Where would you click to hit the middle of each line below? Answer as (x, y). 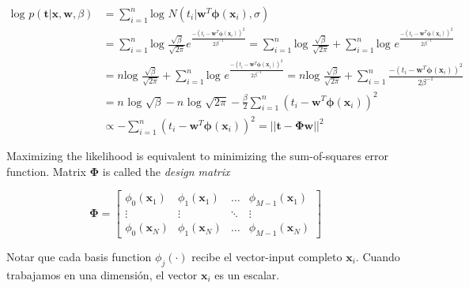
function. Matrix (46, 171)
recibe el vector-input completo (267, 256)
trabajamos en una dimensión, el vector (102, 274)
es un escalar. (247, 274)
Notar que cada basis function (79, 256)
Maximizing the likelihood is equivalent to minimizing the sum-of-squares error (198, 156)
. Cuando (378, 256)
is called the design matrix (166, 171)
